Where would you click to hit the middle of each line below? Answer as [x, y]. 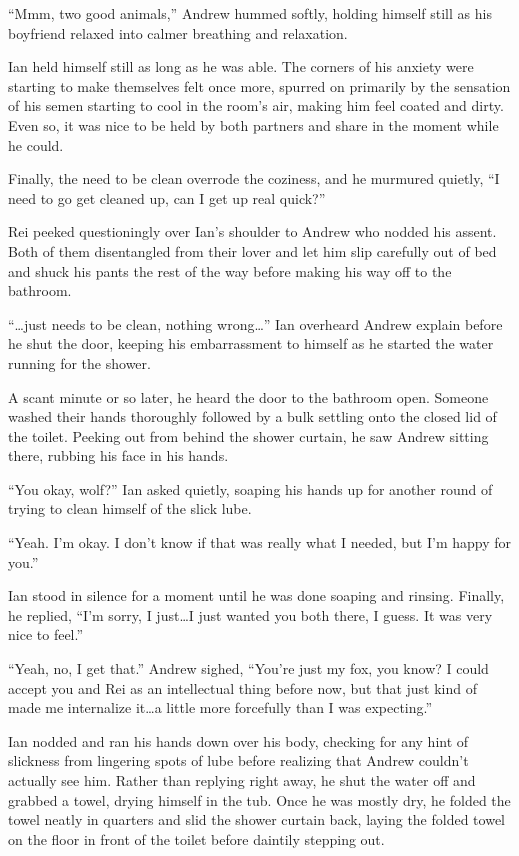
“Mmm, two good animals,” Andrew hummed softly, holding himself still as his [250, 13]
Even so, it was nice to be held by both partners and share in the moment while [253, 124]
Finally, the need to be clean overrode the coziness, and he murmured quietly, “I [254, 178]
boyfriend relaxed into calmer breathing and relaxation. [178, 32]
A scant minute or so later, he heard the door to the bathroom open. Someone [248, 396]
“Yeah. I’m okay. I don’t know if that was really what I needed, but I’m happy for [260, 542]
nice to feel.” [46, 634]
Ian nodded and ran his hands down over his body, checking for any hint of [238, 740]
